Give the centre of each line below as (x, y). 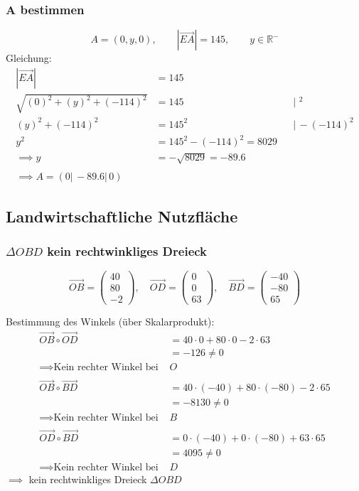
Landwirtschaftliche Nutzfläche (122, 216)
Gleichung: (29, 58)
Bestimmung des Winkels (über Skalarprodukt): (110, 322)
